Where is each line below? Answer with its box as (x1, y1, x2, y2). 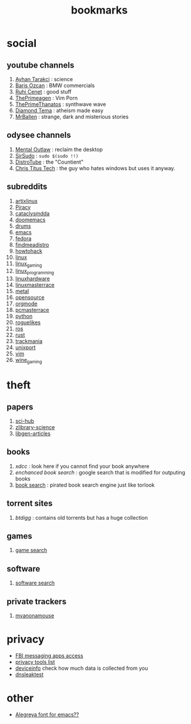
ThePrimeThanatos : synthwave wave (15, 101, 106, 108)
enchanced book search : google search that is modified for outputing (15, 469, 186, 476)
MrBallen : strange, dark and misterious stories (15, 113, 129, 120)
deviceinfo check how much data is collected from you (15, 665, 149, 672)
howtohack (15, 247, 43, 254)
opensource (15, 294, 45, 301)
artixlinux (15, 197, 38, 204)
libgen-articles (15, 430, 51, 437)
